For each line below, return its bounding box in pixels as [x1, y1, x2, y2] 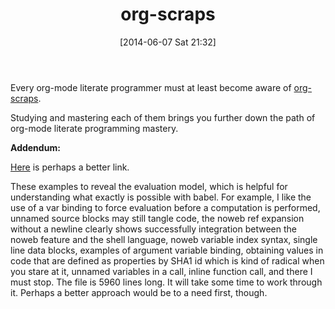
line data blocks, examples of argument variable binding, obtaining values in [10, 244, 324, 256]
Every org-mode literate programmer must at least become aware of [10, 81, 292, 93]
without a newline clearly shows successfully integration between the [10, 223, 297, 235]
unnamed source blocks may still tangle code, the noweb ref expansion [10, 212, 305, 224]
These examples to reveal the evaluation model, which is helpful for [10, 180, 288, 192]
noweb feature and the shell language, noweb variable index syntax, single [10, 233, 318, 245]
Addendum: [10, 141, 61, 153]
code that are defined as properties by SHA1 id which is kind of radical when [10, 254, 325, 267]
